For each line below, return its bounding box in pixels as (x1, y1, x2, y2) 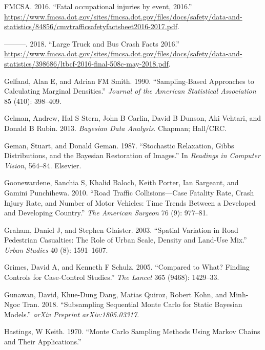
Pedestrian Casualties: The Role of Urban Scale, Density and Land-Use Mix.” (4, 234, 247, 245)
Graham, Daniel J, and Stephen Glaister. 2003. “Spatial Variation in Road (4, 224, 238, 235)
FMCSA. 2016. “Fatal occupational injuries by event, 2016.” (4, 1, 192, 11)
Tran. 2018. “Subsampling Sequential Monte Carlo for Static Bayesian (22, 299, 242, 310)
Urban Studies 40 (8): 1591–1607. (4, 244, 108, 255)
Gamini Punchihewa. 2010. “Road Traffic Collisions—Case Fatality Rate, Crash (4, 187, 254, 198)
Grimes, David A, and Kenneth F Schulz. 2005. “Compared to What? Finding (4, 261, 250, 272)
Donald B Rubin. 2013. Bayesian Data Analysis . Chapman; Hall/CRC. (4, 122, 227, 133)
